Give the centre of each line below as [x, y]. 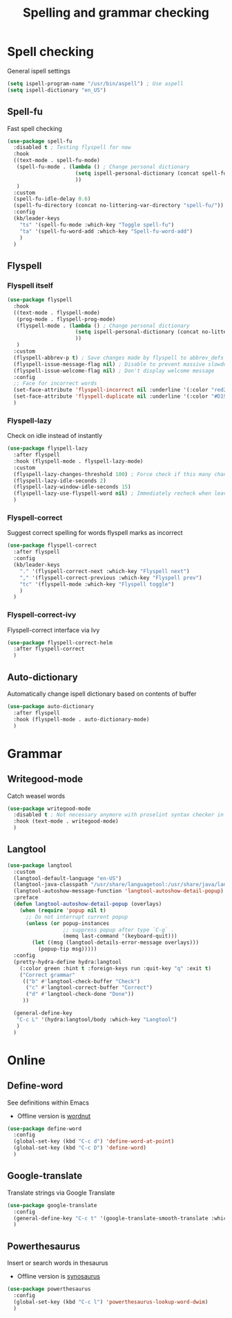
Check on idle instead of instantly [55, 436]
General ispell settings [39, 71]
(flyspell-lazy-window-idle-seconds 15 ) [72, 487]
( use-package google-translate [52, 1205]
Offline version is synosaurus [59, 1276]
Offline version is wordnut [54, 1116]
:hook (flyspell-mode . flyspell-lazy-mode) [78, 461]
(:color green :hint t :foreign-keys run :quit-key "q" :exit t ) [116, 968]
